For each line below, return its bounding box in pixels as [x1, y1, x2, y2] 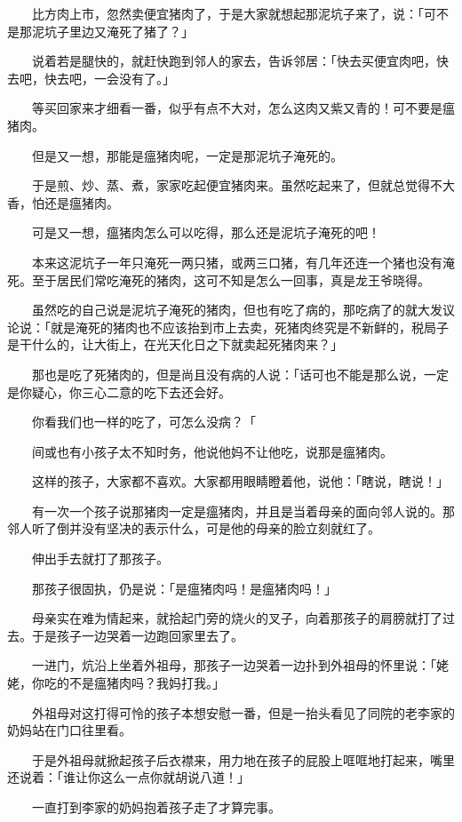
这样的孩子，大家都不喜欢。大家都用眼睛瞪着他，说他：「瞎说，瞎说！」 [31, 472, 449, 491]
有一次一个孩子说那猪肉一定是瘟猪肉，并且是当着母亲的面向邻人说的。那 [31, 501, 455, 520]
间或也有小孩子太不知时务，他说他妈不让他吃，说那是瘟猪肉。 [31, 442, 393, 460]
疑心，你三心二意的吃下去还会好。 [31, 382, 231, 401]
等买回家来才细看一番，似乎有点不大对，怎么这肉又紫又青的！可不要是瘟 [31, 99, 455, 117]
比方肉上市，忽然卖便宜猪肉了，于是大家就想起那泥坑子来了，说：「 [31, 4, 424, 22]
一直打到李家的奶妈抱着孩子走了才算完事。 [31, 798, 281, 816]
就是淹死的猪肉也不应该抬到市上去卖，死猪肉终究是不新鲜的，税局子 [50, 317, 449, 336]
